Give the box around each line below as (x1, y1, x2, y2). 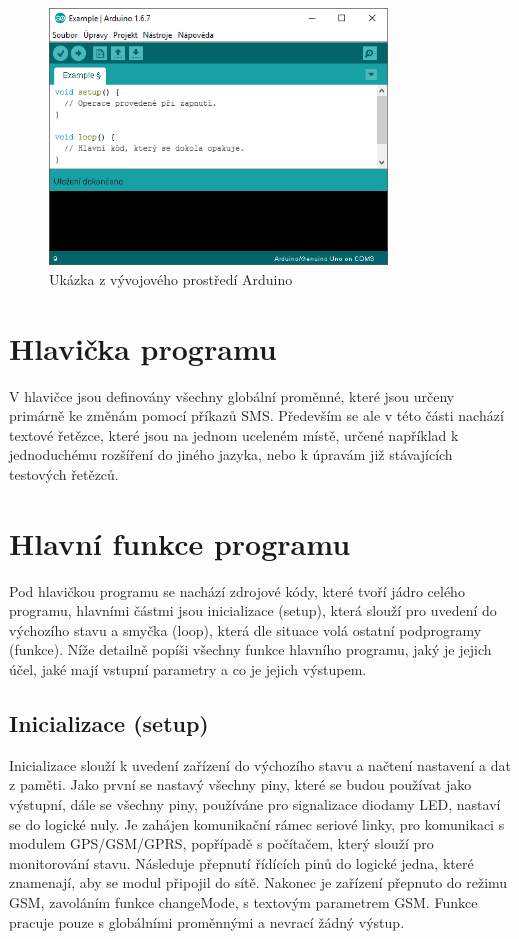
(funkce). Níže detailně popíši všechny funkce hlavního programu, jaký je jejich (9, 639, 492, 660)
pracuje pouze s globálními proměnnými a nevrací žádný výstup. (9, 911, 405, 932)
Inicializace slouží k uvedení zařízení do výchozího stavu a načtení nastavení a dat (9, 754, 511, 775)
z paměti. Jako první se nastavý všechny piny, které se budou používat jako (9, 774, 472, 795)
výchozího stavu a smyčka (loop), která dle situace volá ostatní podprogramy (9, 619, 482, 640)
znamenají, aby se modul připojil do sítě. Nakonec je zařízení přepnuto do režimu (9, 872, 508, 893)
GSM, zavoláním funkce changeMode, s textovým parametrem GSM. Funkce (9, 891, 478, 912)
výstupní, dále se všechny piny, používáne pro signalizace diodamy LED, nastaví (9, 793, 501, 814)
